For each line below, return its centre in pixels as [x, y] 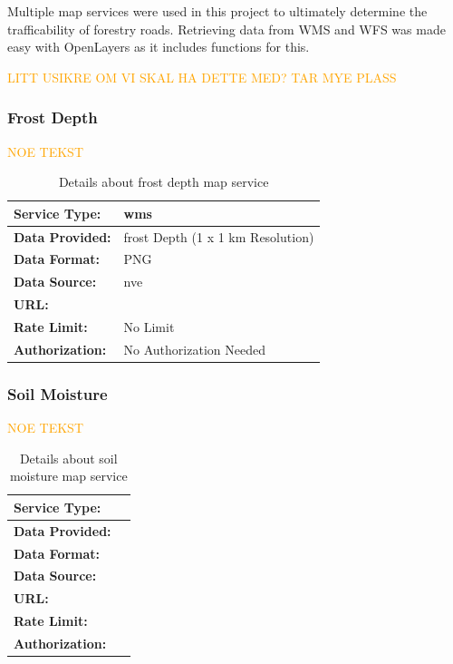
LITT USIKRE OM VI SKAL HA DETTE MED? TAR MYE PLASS [202, 77]
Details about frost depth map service [164, 182]
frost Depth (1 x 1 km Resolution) [219, 236]
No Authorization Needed [194, 349]
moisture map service [68, 476]
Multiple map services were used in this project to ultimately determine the [217, 11]
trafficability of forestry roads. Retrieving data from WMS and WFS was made [226, 29]
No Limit [149, 327]
